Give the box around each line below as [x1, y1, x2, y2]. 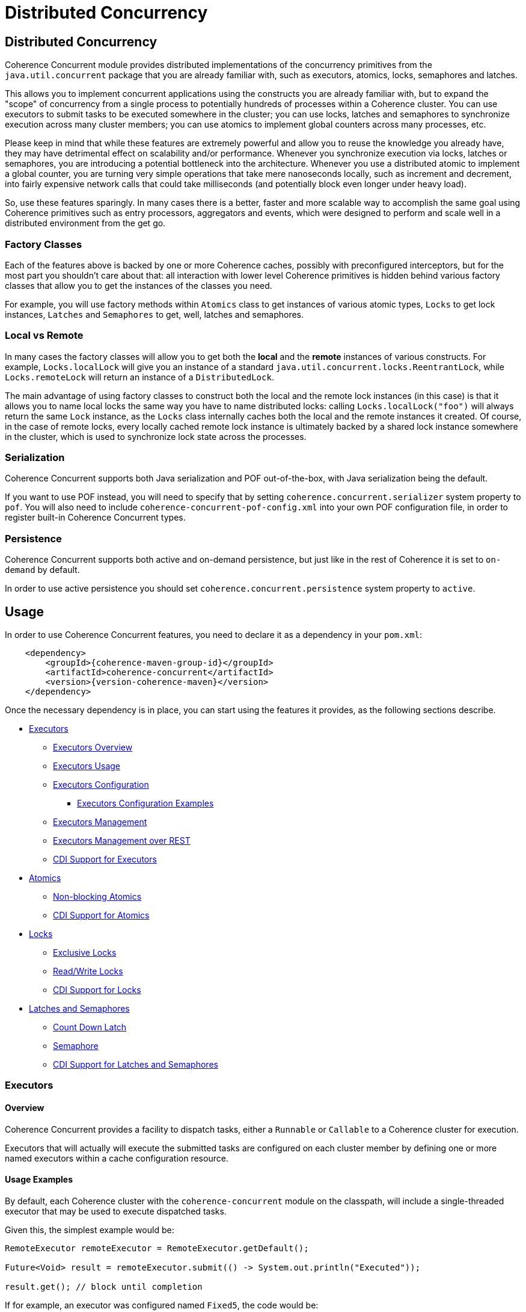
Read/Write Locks [53, 966, 123, 977]
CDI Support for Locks [53, 985, 141, 995]
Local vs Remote [5, 329, 84, 342]
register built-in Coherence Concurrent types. [5, 512, 186, 523]
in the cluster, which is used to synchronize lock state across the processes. [5, 431, 307, 442]
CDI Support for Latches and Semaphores [53, 1059, 218, 1070]
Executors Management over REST [53, 835, 191, 846]
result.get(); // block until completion [5, 1281, 203, 1292]
